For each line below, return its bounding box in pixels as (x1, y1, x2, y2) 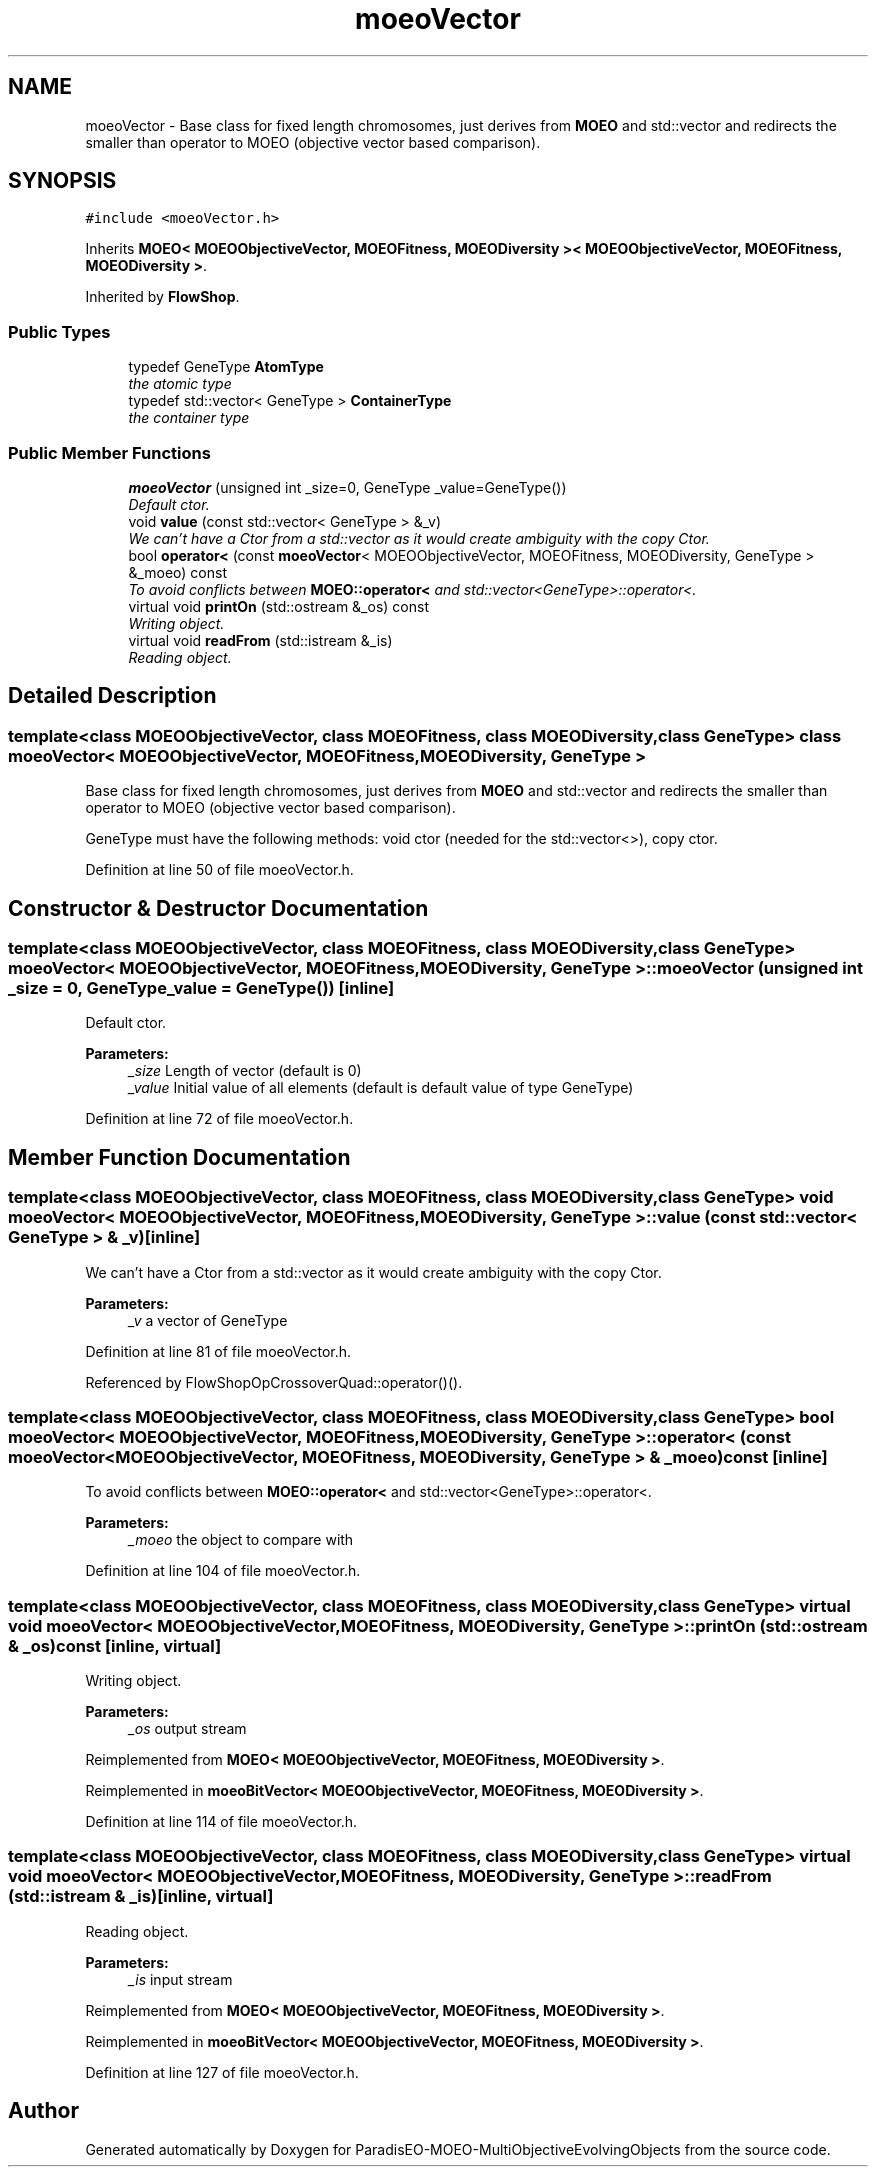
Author (8, 2098, 79, 2124)
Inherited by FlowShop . (85, 288, 240, 306)
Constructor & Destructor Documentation (8, 895, 429, 921)
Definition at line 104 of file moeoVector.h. (85, 1562, 361, 1580)
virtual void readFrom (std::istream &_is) (128, 631, 393, 649)
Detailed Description (8, 683, 217, 709)
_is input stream (128, 1970, 233, 1988)
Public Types (8, 321, 111, 342)
